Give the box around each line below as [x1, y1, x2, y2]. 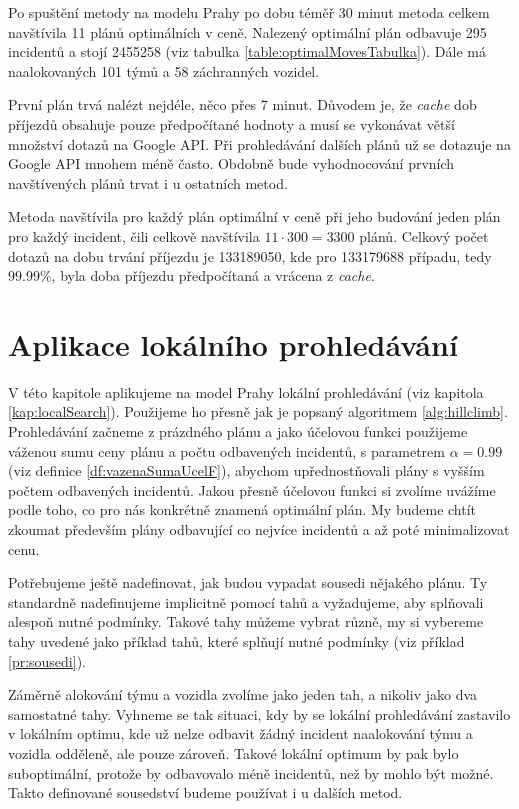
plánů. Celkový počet [359, 225, 489, 246]
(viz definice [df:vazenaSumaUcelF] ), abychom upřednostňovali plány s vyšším [8, 460, 485, 481]
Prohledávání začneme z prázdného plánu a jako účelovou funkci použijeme [8, 421, 468, 442]
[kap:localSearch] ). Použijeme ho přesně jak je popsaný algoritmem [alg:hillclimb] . [8, 401, 508, 422]
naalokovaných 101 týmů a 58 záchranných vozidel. [8, 60, 320, 81]
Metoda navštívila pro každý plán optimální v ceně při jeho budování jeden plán [8, 206, 501, 227]
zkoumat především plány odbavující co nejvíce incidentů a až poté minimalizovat [8, 519, 510, 539]
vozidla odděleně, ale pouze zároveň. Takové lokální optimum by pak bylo [8, 742, 459, 763]
